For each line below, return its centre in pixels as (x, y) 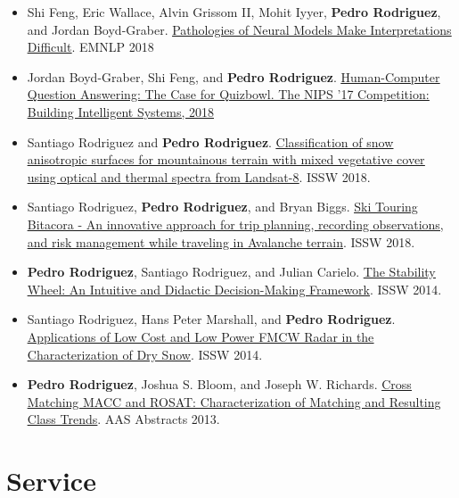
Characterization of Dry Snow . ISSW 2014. (145, 354)
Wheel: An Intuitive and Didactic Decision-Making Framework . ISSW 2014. (234, 289)
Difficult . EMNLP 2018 (90, 47)
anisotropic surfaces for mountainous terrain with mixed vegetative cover (226, 159)
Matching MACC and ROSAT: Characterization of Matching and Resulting (234, 401)
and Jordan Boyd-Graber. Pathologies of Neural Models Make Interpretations (239, 29)
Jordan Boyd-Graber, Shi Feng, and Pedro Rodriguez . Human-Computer (234, 76)
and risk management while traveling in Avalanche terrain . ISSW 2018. (221, 241)
